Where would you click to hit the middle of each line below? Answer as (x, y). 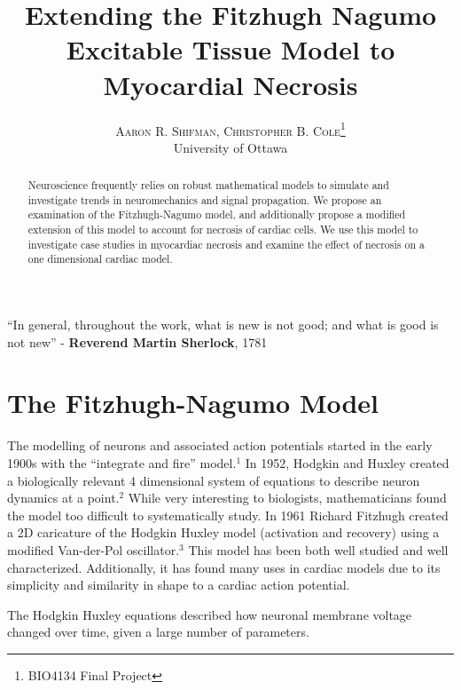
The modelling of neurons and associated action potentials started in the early (220, 445)
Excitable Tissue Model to (230, 49)
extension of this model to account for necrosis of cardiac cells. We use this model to (223, 230)
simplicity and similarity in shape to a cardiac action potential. (179, 585)
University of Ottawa (230, 147)
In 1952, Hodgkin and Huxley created (347, 462)
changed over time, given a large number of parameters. (158, 632)
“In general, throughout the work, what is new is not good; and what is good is (223, 325)
